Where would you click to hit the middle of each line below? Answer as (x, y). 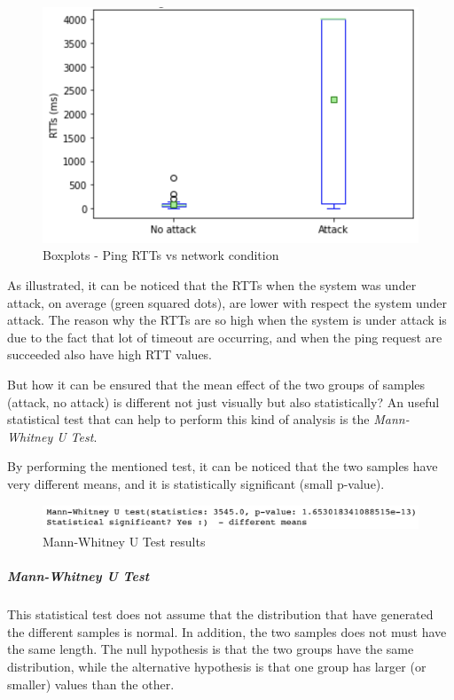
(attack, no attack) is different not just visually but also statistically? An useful (223, 401)
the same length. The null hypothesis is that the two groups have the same (211, 649)
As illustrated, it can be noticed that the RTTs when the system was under (212, 284)
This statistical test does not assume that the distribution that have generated (220, 614)
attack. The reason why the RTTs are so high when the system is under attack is (227, 320)
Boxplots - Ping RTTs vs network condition (161, 255)
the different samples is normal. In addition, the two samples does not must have (227, 631)
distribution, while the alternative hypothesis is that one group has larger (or (217, 666)
